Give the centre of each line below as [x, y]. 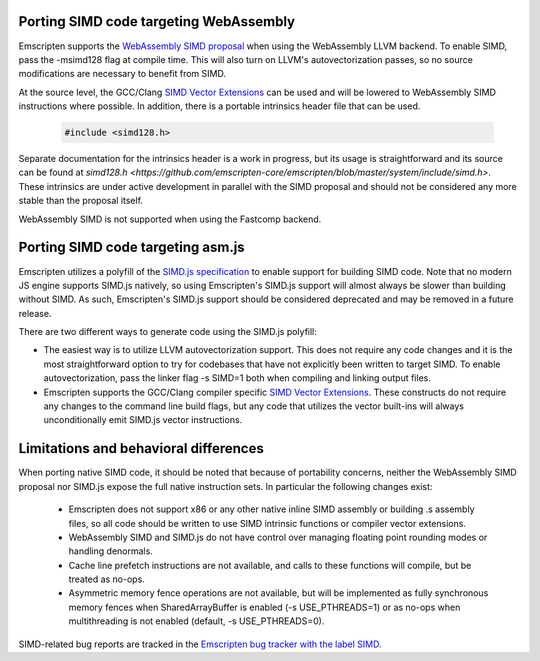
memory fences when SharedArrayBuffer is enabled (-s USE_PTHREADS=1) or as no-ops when [264, 607]
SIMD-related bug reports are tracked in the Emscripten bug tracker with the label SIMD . [200, 644]
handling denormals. [111, 551]
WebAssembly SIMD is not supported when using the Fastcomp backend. [170, 219]
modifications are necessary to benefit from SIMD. [122, 74]
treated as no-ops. [106, 579]
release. [35, 313]
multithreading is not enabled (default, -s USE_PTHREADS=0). [196, 621]
